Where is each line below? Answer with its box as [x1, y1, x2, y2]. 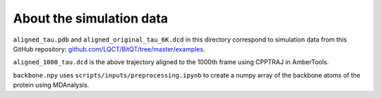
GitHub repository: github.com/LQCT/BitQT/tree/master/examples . [13, 44, 205, 53]
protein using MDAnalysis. [13, 81, 90, 90]
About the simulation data [13, 11, 169, 26]
